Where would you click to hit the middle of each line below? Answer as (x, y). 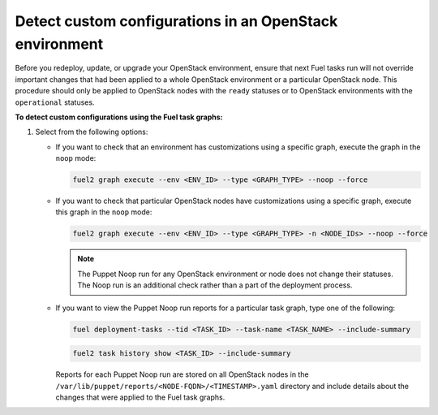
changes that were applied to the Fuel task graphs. (140, 397)
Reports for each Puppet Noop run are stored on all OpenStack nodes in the (182, 374)
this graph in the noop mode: (104, 212)
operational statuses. (55, 102)
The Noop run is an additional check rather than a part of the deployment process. (215, 285)
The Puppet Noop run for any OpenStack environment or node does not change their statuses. (235, 274)
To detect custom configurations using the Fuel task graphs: (119, 117)
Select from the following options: (92, 132)
